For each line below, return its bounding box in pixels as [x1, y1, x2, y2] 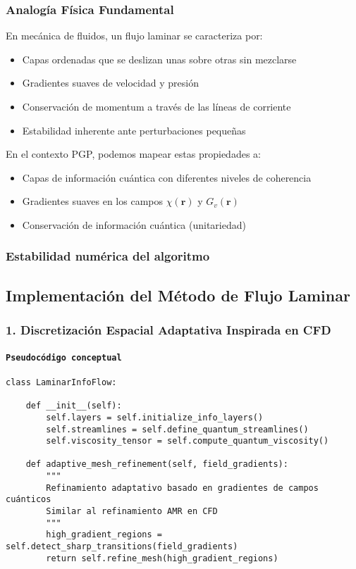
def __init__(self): [25, 401, 122, 411]
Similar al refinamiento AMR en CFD [46, 506, 218, 517]
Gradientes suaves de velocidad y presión [22, 75, 199, 90]
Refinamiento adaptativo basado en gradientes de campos [46, 482, 319, 493]
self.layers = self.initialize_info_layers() [46, 412, 264, 423]
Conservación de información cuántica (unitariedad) [22, 217, 246, 232]
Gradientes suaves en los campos [22, 194, 164, 208]
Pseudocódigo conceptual [6, 352, 122, 363]
